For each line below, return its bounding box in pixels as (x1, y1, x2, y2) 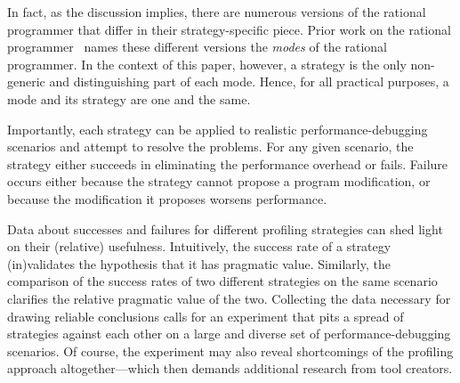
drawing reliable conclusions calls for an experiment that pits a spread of (7, 306, 404, 325)
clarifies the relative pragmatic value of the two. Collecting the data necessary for (7, 289, 451, 307)
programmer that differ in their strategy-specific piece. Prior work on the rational (7, 20, 451, 38)
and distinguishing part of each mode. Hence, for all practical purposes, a (49, 72, 449, 91)
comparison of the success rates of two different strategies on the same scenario (7, 272, 438, 290)
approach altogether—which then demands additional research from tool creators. (7, 359, 453, 378)
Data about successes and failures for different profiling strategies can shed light (7, 219, 443, 238)
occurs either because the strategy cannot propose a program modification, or (7, 172, 431, 191)
